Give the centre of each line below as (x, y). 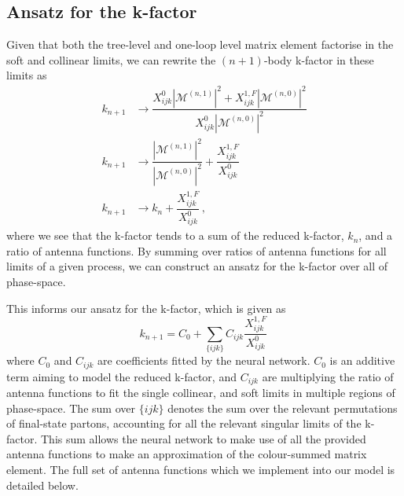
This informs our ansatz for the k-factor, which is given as (146, 308)
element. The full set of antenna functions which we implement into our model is (201, 470)
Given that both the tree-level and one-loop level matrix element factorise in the (200, 44)
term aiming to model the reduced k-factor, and (121, 376)
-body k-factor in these (319, 59)
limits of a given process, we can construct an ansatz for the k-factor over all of (197, 266)
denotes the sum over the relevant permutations (283, 408)
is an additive (362, 360)
